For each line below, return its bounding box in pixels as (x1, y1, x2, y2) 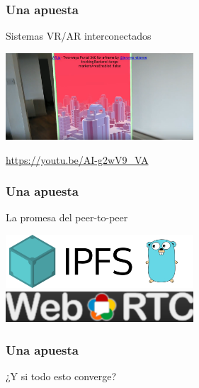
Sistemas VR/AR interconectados (6, 28, 152, 43)
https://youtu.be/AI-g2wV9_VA (6, 152, 149, 167)
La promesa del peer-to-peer (6, 210, 128, 225)
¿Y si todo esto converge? (6, 369, 117, 383)
